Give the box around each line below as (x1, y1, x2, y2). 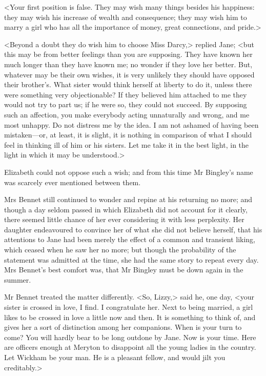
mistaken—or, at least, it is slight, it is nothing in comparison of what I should (4, 129, 252, 140)
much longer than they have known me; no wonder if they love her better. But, (4, 58, 253, 69)
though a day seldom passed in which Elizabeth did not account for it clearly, (4, 204, 248, 214)
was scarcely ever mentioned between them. (4, 176, 141, 187)
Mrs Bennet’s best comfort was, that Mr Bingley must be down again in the (4, 264, 243, 275)
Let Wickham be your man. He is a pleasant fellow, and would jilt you (4, 352, 226, 362)
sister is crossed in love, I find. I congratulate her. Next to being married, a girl (4, 302, 253, 312)
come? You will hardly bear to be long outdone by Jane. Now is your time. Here (4, 331, 256, 342)
